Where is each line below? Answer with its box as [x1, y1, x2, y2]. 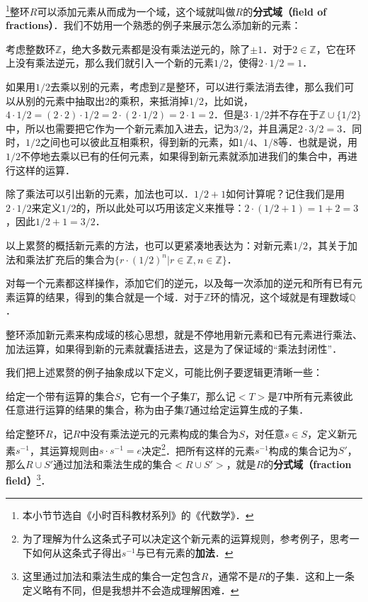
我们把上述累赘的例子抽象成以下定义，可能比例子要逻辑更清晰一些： [6, 365, 323, 380]
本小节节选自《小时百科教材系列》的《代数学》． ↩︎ [22, 507, 254, 522]
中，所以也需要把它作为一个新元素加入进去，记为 [6, 120, 234, 135]
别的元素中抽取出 [25, 93, 105, 108]
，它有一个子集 [120, 388, 190, 403]
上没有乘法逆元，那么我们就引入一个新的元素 [6, 55, 214, 70]
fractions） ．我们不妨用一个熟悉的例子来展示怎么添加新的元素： [6, 18, 301, 33]
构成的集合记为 [268, 443, 338, 458]
